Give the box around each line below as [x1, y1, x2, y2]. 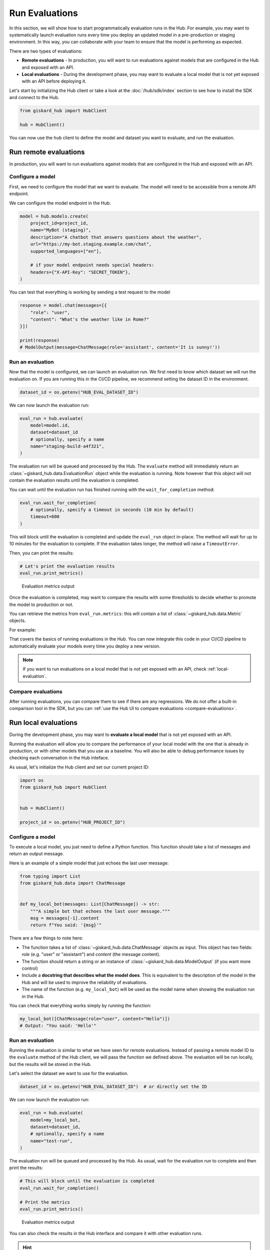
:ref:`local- [207, 666, 229, 672]
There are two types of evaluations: [9, 48, 82, 54]
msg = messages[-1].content [30, 915, 99, 921]
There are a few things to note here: [9, 935, 83, 941]
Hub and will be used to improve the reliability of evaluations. [21, 979, 147, 985]
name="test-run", [30, 1138, 73, 1143]
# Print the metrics [19, 1199, 70, 1205]
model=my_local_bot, [30, 1117, 81, 1122]
